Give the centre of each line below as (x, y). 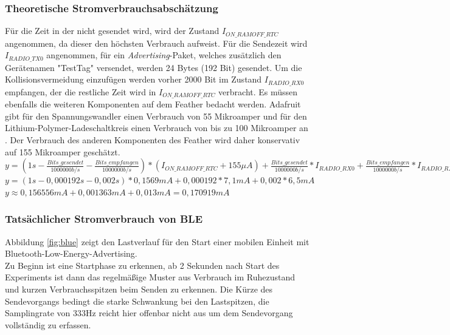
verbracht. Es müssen (258, 91)
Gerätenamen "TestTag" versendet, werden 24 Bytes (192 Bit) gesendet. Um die (154, 67)
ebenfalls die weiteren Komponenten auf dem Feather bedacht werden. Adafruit (153, 104)
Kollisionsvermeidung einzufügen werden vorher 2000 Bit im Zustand (133, 79)
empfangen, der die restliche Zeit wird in (81, 91)
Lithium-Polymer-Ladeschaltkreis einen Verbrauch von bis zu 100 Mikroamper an (157, 128)
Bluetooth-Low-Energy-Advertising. (71, 253)
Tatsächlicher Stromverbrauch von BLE (104, 219)
